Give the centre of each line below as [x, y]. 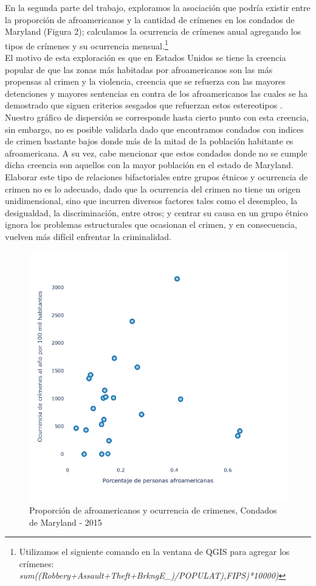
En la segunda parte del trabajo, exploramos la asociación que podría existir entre [158, 7]
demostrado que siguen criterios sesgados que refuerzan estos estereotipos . [144, 105]
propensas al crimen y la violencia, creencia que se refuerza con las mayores [145, 81]
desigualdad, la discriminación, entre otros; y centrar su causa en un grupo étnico [156, 212]
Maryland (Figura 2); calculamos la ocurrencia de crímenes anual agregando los [153, 31]
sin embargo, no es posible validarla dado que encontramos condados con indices [154, 129]
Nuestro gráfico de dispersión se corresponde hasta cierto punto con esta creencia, [157, 117]
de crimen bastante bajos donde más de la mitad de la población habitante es [149, 141]
